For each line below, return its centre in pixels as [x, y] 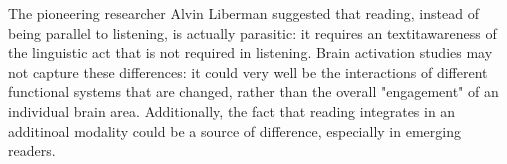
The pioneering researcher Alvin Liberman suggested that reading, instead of [243, 13]
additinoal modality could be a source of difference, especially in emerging [234, 130]
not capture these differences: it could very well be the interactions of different [248, 71]
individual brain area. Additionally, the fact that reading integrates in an [232, 110]
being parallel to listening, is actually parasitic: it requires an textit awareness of [252, 32]
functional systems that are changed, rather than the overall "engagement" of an [253, 91]
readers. [32, 150]
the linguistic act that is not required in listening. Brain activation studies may [250, 52]
